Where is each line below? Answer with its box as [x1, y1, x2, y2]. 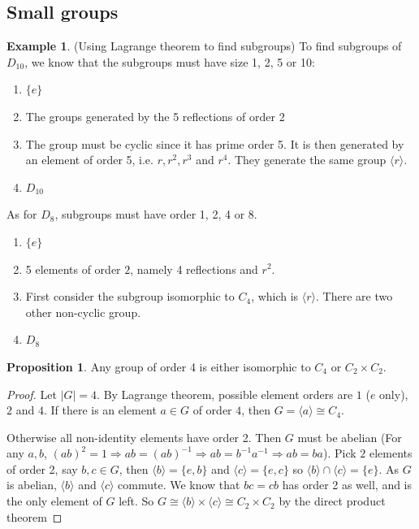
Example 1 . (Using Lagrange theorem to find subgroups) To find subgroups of [6, 37, 402, 54]
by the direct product [279, 492, 386, 509]
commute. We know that [118, 476, 240, 493]
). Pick [323, 444, 356, 462]
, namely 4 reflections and [130, 260, 258, 277]
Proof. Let [6, 385, 57, 402]
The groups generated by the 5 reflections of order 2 [25, 107, 285, 124]
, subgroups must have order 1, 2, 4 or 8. [54, 206, 257, 223]
